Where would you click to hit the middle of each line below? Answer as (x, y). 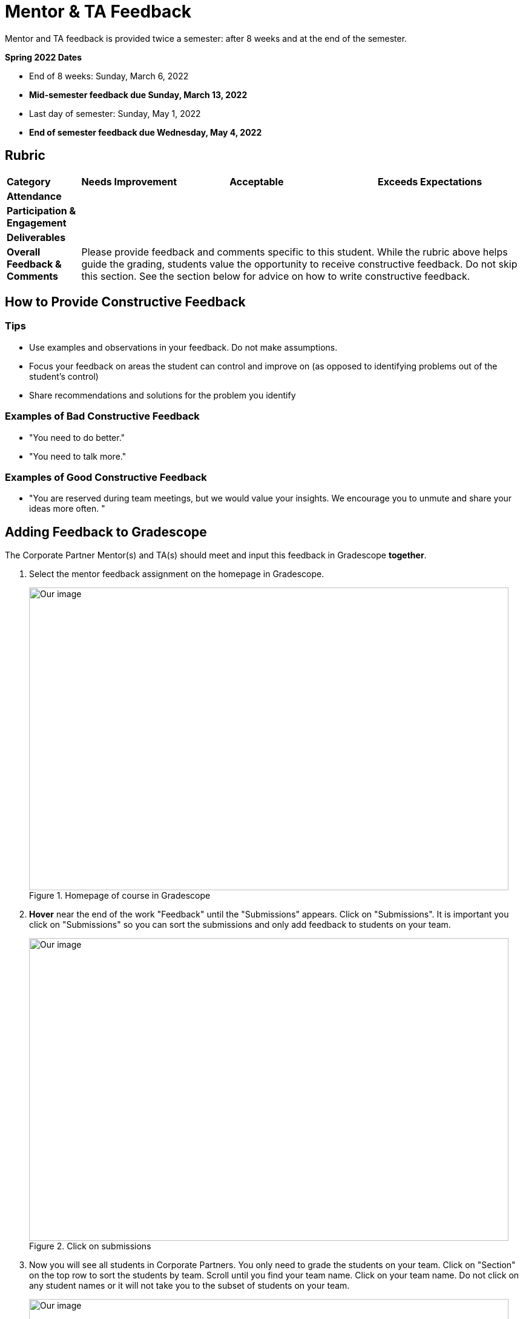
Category (29, 181)
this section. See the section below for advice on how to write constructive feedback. (276, 276)
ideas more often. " (67, 509)
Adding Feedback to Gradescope (106, 532)
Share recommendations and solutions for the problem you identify (163, 395)
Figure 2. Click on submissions (90, 1246)
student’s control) (64, 376)
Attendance (34, 196)
